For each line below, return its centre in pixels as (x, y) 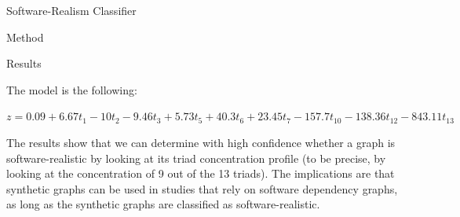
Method (25, 37)
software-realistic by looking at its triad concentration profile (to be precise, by (196, 158)
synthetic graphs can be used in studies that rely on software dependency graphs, (202, 188)
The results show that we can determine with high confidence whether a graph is (201, 142)
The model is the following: (72, 89)
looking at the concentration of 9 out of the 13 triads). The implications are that (201, 173)
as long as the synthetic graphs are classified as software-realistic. (163, 204)
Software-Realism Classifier (71, 10)
